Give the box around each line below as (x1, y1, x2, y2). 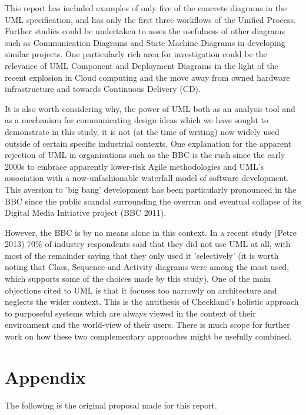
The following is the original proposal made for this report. (5, 398, 217, 411)
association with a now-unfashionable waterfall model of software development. (5, 172, 289, 184)
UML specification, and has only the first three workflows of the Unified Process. (5, 13, 296, 25)
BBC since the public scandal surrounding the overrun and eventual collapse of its (5, 195, 301, 207)
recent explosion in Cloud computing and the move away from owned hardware (5, 71, 290, 83)
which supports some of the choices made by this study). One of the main (5, 272, 271, 285)
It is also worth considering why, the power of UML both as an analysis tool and (5, 102, 295, 114)
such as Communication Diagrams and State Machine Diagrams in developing (5, 36, 285, 48)
